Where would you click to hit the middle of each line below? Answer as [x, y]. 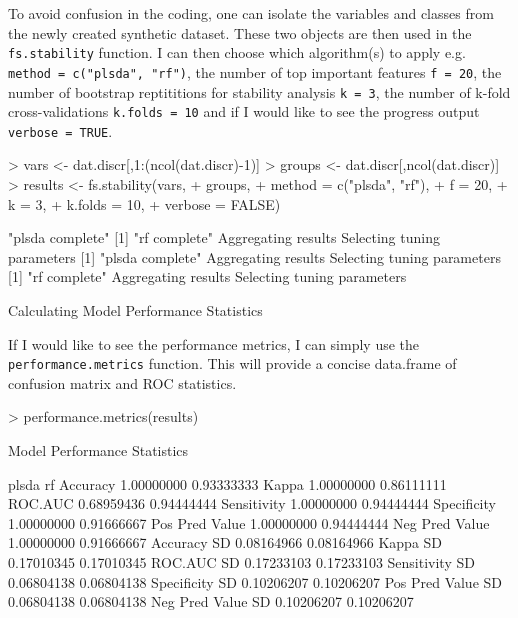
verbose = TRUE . [60, 130]
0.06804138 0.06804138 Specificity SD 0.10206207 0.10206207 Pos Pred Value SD [255, 581]
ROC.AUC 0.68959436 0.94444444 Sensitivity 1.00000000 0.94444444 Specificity [252, 503]
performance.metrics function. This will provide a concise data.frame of [232, 363]
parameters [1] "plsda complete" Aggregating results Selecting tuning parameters [254, 256]
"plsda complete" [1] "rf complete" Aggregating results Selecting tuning [224, 237]
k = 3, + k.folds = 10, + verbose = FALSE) [144, 203]
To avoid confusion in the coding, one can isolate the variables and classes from [251, 13]
